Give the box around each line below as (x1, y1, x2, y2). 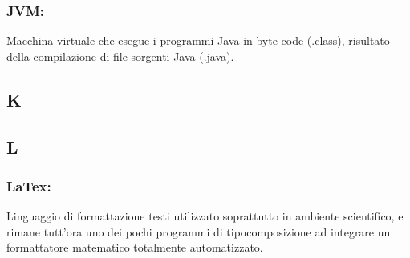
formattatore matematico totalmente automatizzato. (6, 239, 263, 256)
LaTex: (6, 175, 51, 196)
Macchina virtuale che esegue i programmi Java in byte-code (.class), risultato (6, 32, 390, 49)
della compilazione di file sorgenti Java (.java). (6, 47, 234, 64)
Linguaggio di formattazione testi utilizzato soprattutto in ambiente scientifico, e (6, 208, 404, 224)
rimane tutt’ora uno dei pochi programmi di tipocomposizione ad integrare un (6, 223, 391, 240)
